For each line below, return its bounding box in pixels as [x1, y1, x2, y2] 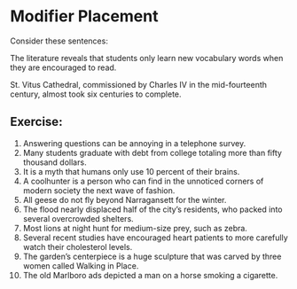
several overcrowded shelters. [22, 213, 134, 223]
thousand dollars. [22, 157, 87, 168]
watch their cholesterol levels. [22, 241, 133, 252]
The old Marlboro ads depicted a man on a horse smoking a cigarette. [22, 269, 278, 280]
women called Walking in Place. [22, 260, 139, 271]
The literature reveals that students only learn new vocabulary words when [10, 52, 284, 63]
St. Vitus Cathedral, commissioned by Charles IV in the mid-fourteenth [10, 79, 268, 90]
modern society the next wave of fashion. [22, 184, 176, 196]
